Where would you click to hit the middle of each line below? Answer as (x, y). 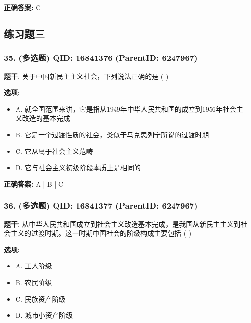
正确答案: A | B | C (34, 183)
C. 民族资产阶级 (40, 298)
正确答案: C (22, 7)
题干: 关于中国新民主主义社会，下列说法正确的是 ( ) (86, 76)
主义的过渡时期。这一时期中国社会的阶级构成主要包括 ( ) (101, 233)
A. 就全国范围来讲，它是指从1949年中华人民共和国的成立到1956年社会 (126, 108)
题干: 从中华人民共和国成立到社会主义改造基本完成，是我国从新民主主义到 (122, 223)
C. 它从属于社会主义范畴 (54, 151)
